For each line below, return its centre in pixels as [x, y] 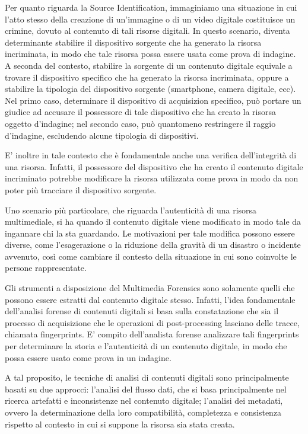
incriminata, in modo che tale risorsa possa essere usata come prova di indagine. [150, 54]
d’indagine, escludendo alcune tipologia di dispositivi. [102, 135]
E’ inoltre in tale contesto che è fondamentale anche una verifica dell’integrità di [151, 155]
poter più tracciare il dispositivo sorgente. [81, 189]
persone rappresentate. [46, 268]
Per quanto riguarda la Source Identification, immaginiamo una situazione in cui [151, 7]
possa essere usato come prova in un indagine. [88, 357]
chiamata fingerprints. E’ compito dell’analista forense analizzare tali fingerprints [152, 334]
